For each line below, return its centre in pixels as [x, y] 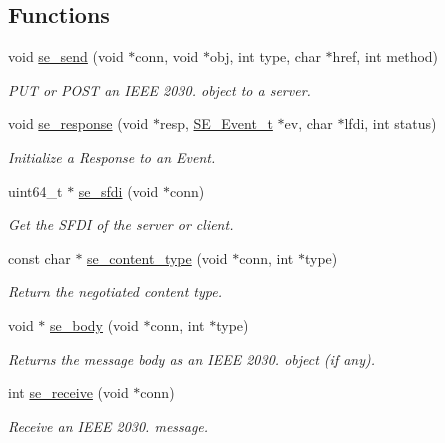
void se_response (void [78, 123]
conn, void [167, 56]
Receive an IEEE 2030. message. [108, 425]
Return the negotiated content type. [115, 291]
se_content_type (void [157, 257]
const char [39, 257]
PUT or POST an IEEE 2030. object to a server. [159, 89]
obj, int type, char [265, 56]
